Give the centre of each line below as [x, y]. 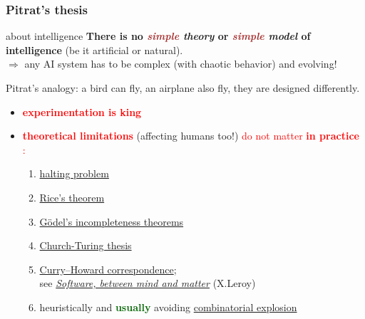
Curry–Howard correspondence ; [108, 269]
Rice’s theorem [72, 197]
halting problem [74, 173]
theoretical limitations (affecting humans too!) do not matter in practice [191, 136]
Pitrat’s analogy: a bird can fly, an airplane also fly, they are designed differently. [183, 88]
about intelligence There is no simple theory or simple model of [158, 36]
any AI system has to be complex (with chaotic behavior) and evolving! [181, 64]
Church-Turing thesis [86, 245]
